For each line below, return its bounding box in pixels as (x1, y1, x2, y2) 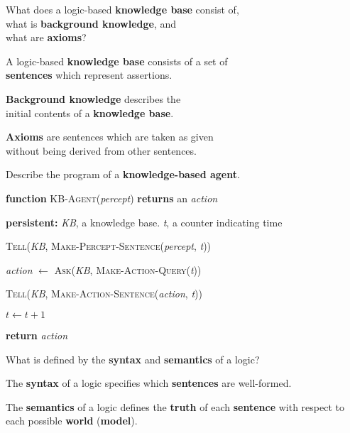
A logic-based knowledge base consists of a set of (6, 53, 228, 68)
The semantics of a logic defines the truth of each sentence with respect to (6, 399, 344, 414)
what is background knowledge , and (6, 16, 177, 31)
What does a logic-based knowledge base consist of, (6, 2, 239, 16)
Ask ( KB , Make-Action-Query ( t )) (54, 262, 202, 277)
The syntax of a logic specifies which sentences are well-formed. (6, 376, 292, 390)
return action (6, 327, 68, 342)
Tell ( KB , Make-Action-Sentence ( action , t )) (6, 286, 202, 301)
